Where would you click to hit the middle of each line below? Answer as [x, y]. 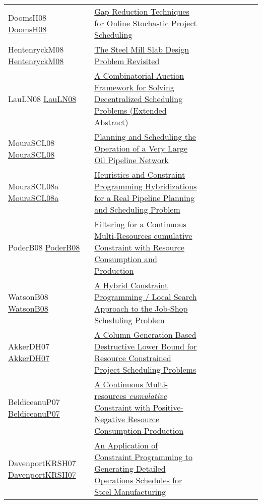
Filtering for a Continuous [140, 224]
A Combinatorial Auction [139, 75]
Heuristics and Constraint [140, 174]
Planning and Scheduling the [145, 137]
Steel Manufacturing [130, 492]
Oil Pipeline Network [132, 160]
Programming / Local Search [146, 297]
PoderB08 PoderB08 [44, 247]
